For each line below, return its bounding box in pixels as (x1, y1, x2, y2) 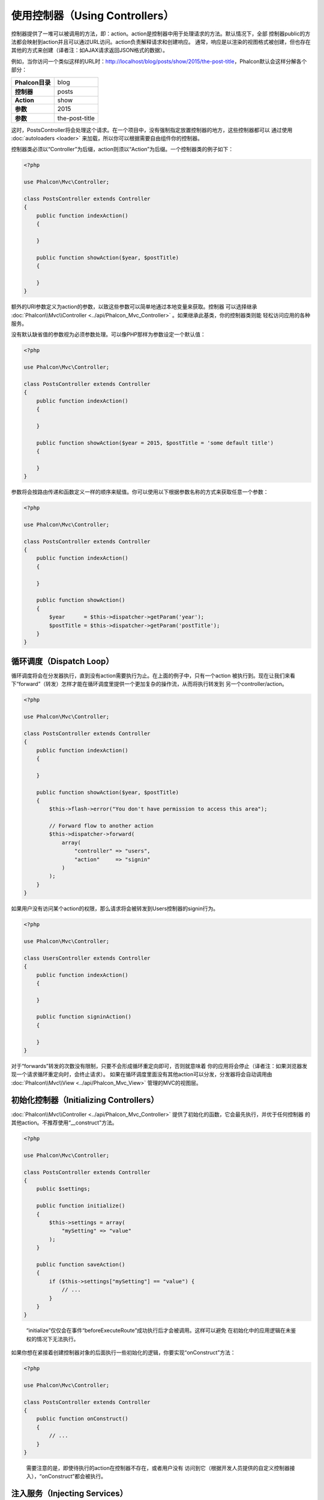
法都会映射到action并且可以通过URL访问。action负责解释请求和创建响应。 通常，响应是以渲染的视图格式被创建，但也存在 (11, 38, 311, 45)
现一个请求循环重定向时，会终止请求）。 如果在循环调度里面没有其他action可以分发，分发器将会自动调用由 (11, 1071, 272, 1078)
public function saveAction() (36, 1261, 125, 1268)
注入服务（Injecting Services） (11, 1489, 128, 1499)
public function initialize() (36, 1202, 125, 1209)
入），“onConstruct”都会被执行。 (26, 1473, 106, 1480)
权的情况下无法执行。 (26, 1335, 79, 1342)
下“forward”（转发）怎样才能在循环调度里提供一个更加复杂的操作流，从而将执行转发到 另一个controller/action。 (11, 680, 287, 688)
